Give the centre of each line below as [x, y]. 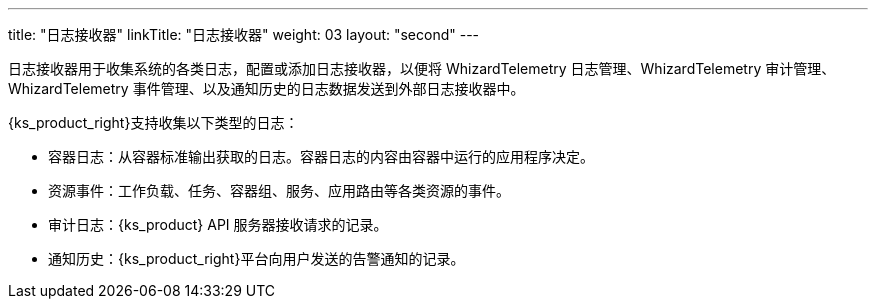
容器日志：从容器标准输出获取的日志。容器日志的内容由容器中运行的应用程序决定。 [321, 156]
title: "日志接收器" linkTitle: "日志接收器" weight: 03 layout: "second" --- [244, 34]
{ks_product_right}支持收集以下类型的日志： [153, 122]
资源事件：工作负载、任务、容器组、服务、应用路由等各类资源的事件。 [279, 190]
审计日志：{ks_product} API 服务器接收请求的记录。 [218, 224]
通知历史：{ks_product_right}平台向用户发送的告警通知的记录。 [256, 258]
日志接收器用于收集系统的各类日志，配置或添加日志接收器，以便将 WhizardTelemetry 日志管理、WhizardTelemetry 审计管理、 [422, 68]
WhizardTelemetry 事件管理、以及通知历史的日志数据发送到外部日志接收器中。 [266, 88]
